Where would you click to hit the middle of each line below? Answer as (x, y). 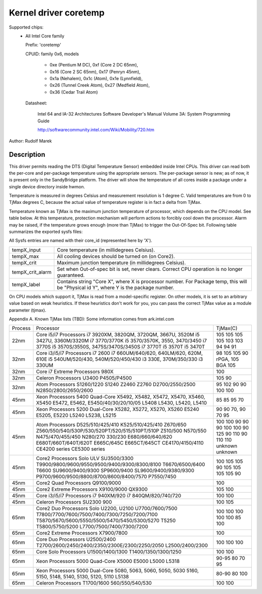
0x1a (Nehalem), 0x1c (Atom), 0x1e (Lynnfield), (96, 78)
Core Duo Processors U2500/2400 (76, 540)
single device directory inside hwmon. (47, 186)
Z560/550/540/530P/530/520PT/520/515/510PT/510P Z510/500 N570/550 (121, 431)
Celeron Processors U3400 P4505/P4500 (84, 378)
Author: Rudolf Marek (30, 141)
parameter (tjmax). (28, 310)
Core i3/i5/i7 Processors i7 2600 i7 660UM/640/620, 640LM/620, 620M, (120, 353)
